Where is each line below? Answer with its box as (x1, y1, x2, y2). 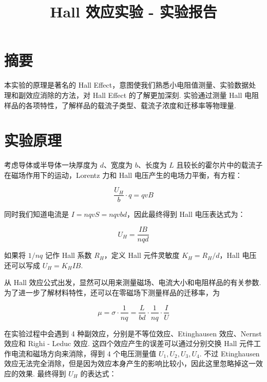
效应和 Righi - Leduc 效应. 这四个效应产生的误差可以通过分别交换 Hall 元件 (4, 338, 254, 349)
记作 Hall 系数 (45, 250, 92, 260)
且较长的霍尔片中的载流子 (176, 159, 263, 170)
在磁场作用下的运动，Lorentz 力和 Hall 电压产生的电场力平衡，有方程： (4, 169, 242, 180)
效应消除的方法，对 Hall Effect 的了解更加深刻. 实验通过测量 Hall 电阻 (25, 89, 259, 100)
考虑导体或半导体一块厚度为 (4, 159, 98, 170)
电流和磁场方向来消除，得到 (11, 348, 105, 358)
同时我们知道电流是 (4, 209, 69, 219)
